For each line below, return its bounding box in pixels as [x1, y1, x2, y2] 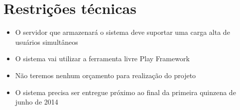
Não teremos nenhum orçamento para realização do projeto [15, 70, 196, 80]
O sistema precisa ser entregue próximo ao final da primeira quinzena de [15, 87, 236, 97]
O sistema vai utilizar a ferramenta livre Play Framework [15, 53, 190, 64]
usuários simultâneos [15, 36, 78, 47]
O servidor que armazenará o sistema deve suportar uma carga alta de [15, 27, 230, 37]
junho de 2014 [15, 97, 58, 107]
